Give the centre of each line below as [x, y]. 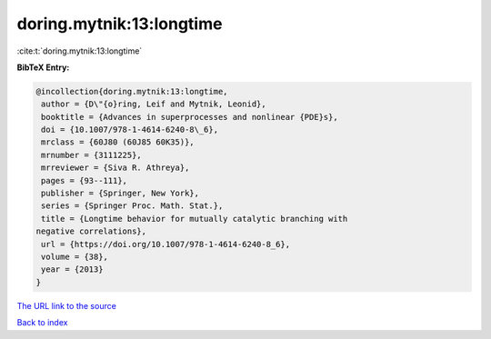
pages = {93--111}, [84, 180]
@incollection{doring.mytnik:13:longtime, [132, 91]
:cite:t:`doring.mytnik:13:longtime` [80, 51]
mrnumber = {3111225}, [92, 155]
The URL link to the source [67, 305]
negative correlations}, [91, 231]
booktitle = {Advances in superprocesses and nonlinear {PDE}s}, [190, 117]
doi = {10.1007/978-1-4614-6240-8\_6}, [130, 130]
